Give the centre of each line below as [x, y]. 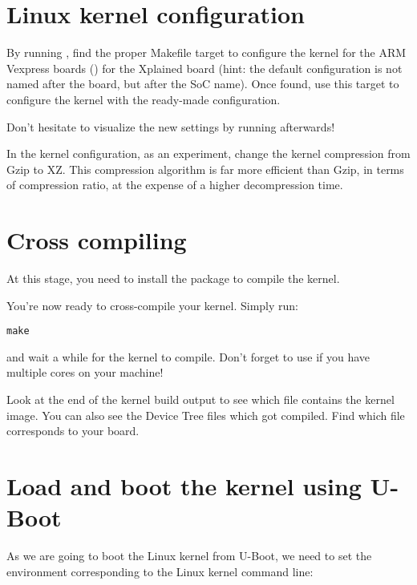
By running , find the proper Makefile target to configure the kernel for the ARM [206, 52]
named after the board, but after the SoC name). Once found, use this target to [203, 84]
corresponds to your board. [73, 431]
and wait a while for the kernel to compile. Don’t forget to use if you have [188, 356]
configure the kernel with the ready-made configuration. [144, 99]
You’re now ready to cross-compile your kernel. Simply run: [153, 305]
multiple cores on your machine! [85, 372]
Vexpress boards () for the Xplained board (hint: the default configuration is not [204, 68]
